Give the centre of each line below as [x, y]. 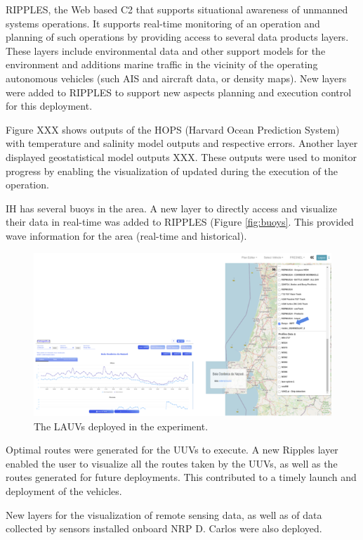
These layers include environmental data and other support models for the [166, 50]
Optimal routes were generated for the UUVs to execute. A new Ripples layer [172, 450]
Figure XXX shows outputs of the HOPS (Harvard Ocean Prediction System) [173, 129]
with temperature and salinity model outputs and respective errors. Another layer [182, 143]
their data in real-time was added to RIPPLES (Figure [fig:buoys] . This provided [180, 222]
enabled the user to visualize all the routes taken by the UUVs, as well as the [172, 463]
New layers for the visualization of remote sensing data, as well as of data [164, 514]
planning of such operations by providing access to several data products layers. [177, 37]
